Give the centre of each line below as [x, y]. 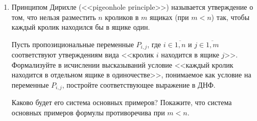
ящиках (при [169, 17]
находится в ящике [190, 55]
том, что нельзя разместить [54, 17]
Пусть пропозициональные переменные [73, 44]
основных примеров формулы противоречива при [88, 113]
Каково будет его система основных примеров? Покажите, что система [122, 102]
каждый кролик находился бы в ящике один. [81, 27]
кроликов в [122, 17]
